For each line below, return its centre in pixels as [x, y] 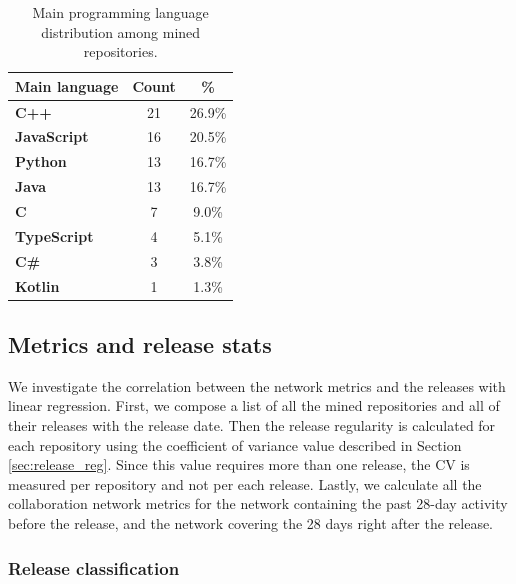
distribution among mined [121, 31]
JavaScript [52, 136]
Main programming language [120, 12]
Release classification [94, 567]
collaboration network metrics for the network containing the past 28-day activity [258, 503]
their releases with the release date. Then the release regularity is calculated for [252, 425]
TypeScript [54, 235]
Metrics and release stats [140, 344]
